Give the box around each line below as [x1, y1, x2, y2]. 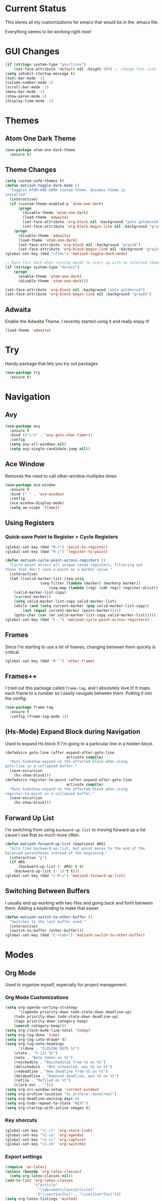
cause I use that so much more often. [5, 832, 80, 838]
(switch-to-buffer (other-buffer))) [9, 928, 84, 933]
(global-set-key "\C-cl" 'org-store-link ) [5, 1128, 93, 1133]
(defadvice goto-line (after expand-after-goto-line [5, 750, 115, 755]
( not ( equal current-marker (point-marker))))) [22, 608, 121, 613]
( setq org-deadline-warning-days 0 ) [5, 1096, 80, 1101]
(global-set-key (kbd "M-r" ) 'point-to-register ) [5, 544, 108, 549]
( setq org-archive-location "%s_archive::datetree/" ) [5, 1092, 117, 1097]
